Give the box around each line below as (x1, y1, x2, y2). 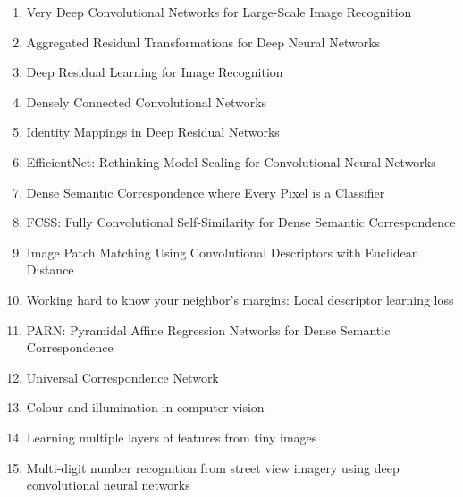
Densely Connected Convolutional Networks (26, 92, 267, 111)
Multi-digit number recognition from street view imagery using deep (26, 458, 400, 476)
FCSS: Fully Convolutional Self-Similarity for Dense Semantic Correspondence (26, 213, 456, 232)
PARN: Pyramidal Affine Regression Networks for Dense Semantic (26, 320, 391, 339)
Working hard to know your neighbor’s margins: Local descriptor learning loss (26, 290, 454, 308)
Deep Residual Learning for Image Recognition (26, 63, 283, 81)
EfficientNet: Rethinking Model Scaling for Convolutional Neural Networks (26, 152, 436, 171)
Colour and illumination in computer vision (26, 398, 265, 417)
